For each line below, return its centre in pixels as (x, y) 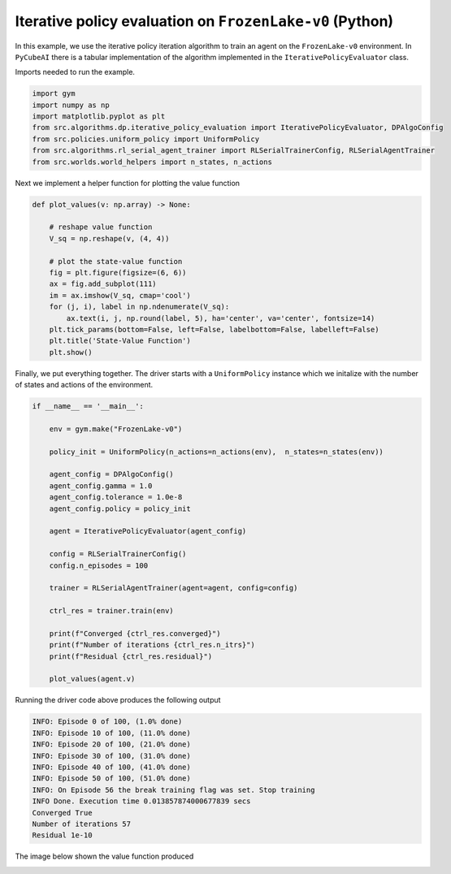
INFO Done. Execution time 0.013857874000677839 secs (141, 801)
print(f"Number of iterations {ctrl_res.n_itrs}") (152, 645)
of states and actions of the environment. (84, 385)
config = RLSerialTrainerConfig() (118, 554)
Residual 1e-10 (62, 835)
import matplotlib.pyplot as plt (99, 117)
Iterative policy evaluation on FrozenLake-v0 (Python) (204, 21)
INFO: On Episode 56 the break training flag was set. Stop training (173, 790)
